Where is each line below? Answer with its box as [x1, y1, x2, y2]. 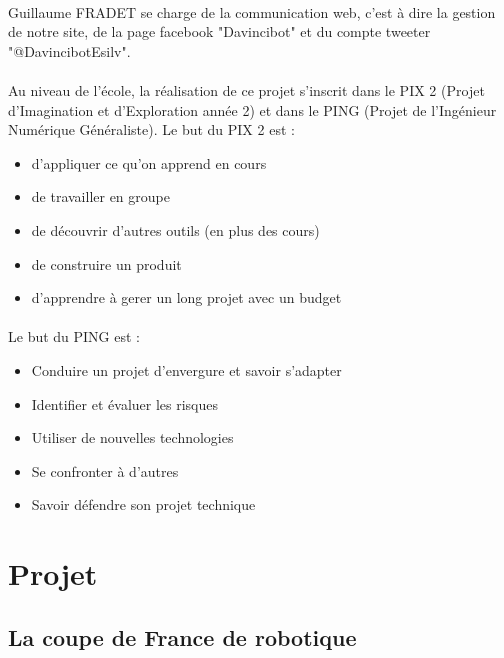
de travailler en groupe [31, 186, 170, 207]
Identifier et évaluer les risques [31, 393, 219, 414]
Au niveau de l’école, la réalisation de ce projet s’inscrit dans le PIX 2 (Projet [8, 79, 485, 100]
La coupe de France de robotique [8, 621, 357, 652]
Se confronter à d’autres [31, 460, 179, 481]
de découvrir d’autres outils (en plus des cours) [31, 219, 320, 240]
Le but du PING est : [8, 326, 141, 347]
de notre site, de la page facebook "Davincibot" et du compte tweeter [8, 21, 431, 42]
